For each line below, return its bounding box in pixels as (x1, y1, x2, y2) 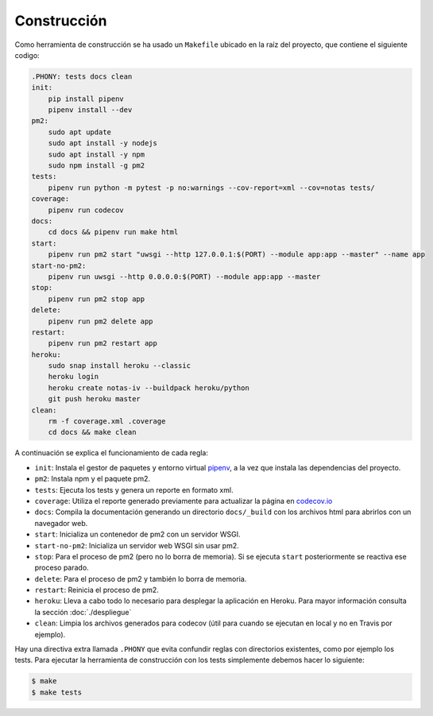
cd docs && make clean (48, 428, 137, 437)
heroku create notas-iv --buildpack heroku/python (48, 383, 249, 393)
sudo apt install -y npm (48, 149, 145, 159)
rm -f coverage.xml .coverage (48, 417, 166, 426)
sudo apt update (48, 127, 111, 137)
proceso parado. (34, 563, 89, 572)
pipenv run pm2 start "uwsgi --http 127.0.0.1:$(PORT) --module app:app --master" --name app (48, 250, 425, 259)
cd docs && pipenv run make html (48, 227, 179, 237)
